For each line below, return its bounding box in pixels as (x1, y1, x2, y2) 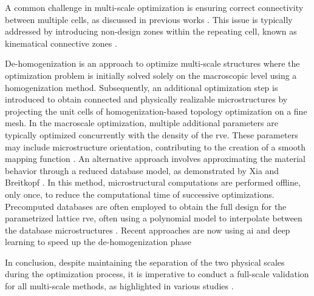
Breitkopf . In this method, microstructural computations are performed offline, (5, 176, 301, 189)
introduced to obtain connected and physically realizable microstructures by (5, 93, 288, 106)
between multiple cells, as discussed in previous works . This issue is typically (5, 13, 293, 25)
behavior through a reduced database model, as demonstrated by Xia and (5, 164, 279, 177)
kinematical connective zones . (5, 36, 117, 49)
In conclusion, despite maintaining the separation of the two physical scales (5, 255, 285, 268)
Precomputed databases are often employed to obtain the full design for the (5, 200, 287, 212)
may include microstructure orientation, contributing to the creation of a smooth (5, 140, 306, 153)
